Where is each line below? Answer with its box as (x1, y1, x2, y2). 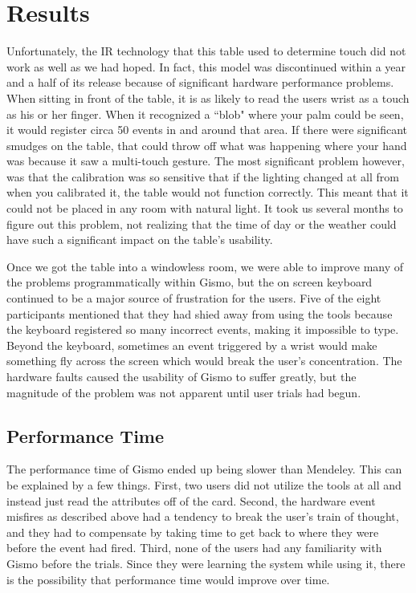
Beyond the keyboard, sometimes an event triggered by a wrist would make (6, 336, 377, 353)
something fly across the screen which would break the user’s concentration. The (6, 352, 402, 369)
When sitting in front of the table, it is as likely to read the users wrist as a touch (6, 89, 410, 106)
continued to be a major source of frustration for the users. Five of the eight (6, 290, 381, 307)
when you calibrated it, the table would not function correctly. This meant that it (6, 184, 409, 201)
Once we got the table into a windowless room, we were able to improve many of (6, 258, 404, 274)
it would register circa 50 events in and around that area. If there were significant (6, 121, 408, 138)
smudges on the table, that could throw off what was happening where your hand (6, 136, 407, 153)
